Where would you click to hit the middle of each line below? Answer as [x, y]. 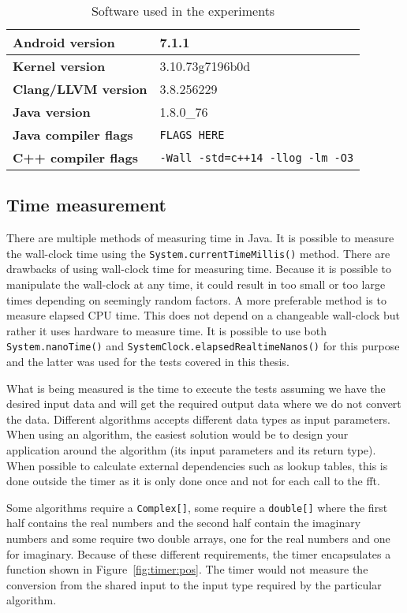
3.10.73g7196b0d [205, 66]
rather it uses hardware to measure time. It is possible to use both [166, 330]
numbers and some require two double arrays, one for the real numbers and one [198, 538]
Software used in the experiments [183, 11]
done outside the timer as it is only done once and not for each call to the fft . [193, 481]
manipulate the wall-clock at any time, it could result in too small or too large [196, 284]
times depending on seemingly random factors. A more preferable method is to [196, 299]
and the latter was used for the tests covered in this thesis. [148, 362]
